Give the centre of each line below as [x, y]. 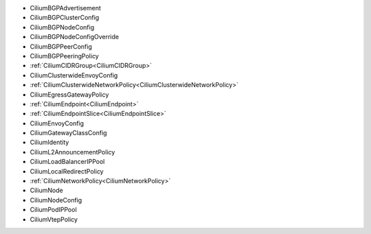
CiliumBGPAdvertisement [65, 8]
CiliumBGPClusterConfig [65, 18]
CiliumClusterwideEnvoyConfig [74, 75]
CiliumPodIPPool [53, 210]
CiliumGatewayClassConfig [68, 133]
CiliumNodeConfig [56, 200]
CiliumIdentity [49, 142]
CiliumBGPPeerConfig [61, 46]
